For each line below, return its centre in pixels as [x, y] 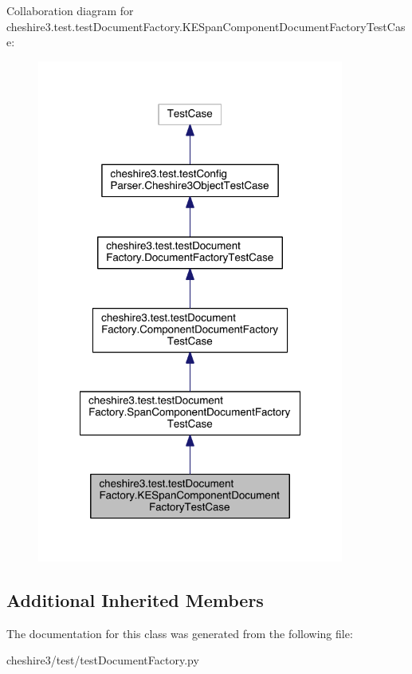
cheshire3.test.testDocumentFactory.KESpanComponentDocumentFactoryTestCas [206, 26]
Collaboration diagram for [70, 10]
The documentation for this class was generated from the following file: [180, 633]
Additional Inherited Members [135, 599]
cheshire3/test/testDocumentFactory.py [103, 660]
